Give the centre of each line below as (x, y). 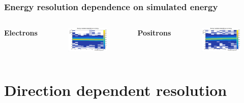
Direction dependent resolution (116, 90)
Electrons (21, 33)
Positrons (154, 33)
